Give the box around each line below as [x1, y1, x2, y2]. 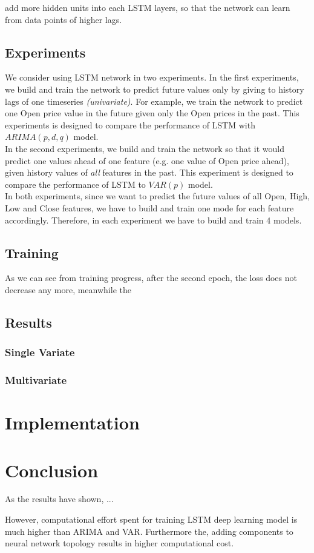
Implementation [5, 410, 140, 435]
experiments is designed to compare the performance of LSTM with [5, 118, 255, 131]
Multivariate [5, 373, 67, 388]
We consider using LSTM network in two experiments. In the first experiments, [5, 71, 299, 84]
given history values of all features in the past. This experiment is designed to [5, 166, 293, 179]
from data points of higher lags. [5, 13, 122, 25]
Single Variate [5, 345, 75, 360]
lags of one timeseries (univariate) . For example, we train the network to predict [5, 94, 303, 107]
